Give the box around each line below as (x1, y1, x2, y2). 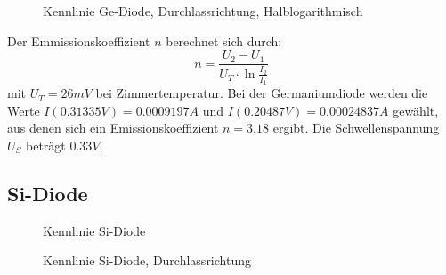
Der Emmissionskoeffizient (7, 31, 150, 50)
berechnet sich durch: (166, 31, 282, 50)
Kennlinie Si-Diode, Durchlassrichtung (43, 251, 251, 270)
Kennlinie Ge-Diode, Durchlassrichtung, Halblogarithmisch (43, 2, 363, 20)
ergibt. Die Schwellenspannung (272, 118, 440, 137)
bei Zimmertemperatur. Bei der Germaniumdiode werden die (95, 84, 428, 102)
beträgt (26, 135, 66, 154)
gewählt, (393, 101, 439, 119)
